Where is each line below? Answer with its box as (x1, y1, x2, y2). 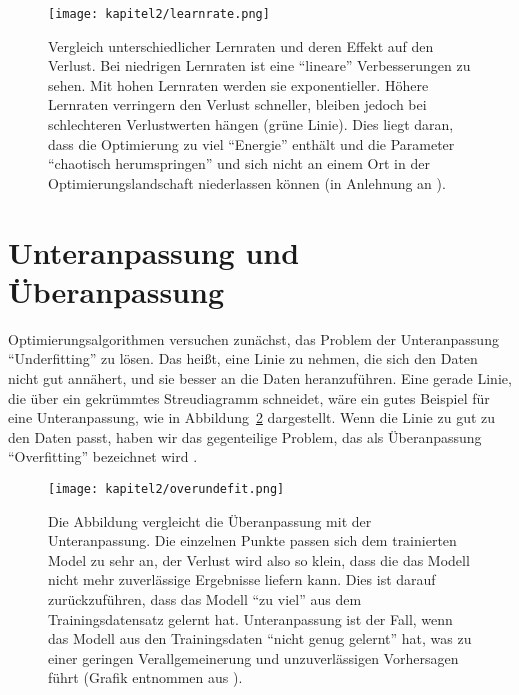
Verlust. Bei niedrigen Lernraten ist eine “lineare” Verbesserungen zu (48, 55, 471, 76)
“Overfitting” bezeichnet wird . (8, 446, 198, 467)
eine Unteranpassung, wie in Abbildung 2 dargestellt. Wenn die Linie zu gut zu (8, 407, 496, 428)
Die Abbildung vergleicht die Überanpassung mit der (48, 510, 372, 531)
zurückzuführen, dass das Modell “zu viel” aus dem (48, 588, 362, 609)
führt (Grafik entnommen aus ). (48, 667, 243, 688)
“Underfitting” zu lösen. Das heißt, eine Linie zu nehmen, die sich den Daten (8, 348, 478, 369)
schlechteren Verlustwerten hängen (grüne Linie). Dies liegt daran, (48, 114, 454, 135)
